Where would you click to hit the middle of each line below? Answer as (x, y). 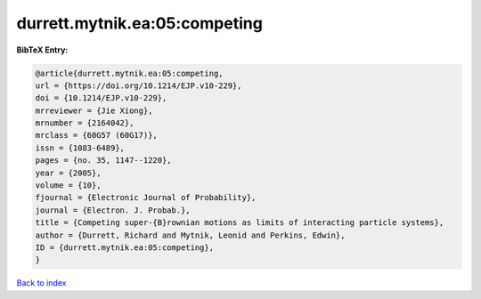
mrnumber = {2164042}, (85, 123)
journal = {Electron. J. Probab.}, (113, 210)
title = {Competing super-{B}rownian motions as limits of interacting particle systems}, (240, 223)
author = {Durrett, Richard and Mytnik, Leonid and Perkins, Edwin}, (190, 235)
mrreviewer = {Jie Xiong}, (94, 110)
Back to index (41, 283)
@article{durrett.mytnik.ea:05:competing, (129, 73)
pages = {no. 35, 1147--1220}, (104, 161)
